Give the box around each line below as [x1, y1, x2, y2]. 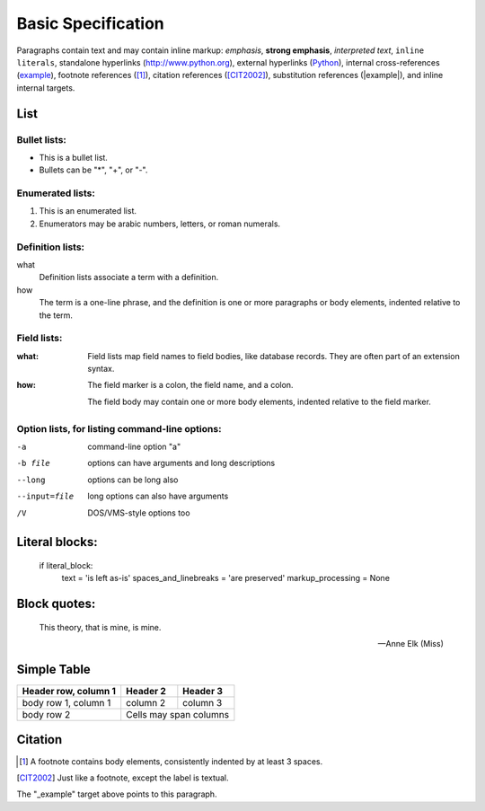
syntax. [87, 364, 115, 375]
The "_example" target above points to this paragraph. [16, 789, 217, 799]
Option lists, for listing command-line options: [16, 422, 222, 435]
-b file [16, 458, 51, 469]
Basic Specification [16, 13, 165, 33]
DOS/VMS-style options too [87, 507, 190, 518]
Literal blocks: [16, 534, 98, 550]
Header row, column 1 [22, 685, 117, 698]
